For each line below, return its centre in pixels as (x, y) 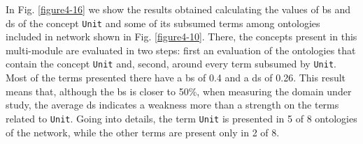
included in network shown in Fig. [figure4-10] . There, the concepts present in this (181, 37)
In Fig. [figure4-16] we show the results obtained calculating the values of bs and (178, 9)
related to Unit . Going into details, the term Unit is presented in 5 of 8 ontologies (181, 118)
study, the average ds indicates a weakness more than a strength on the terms (172, 105)
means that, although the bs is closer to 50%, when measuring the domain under (179, 91)
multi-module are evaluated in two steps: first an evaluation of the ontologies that (181, 50)
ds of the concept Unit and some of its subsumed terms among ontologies (163, 23)
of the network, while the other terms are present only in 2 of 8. (143, 132)
